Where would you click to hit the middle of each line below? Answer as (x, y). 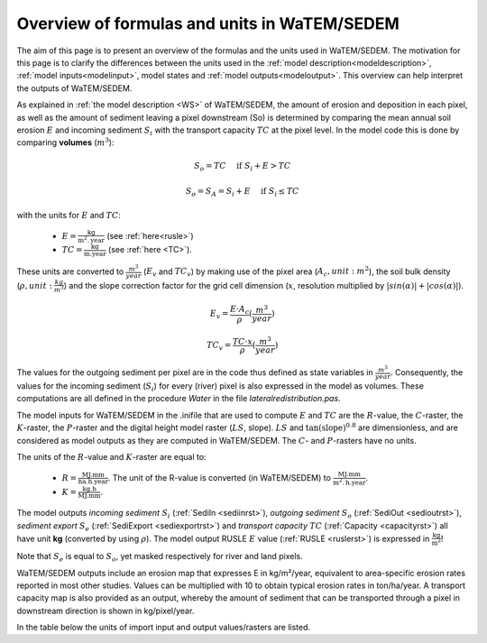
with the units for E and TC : (69, 215)
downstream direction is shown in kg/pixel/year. (106, 611)
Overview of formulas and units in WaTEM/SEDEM (208, 23)
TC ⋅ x (242, 341)
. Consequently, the (427, 372)
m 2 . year (92, 239)
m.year (95, 253)
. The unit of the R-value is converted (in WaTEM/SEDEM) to (219, 477)
